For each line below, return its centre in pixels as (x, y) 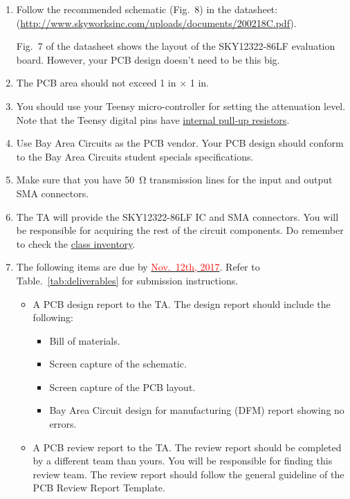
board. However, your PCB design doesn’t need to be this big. (148, 59)
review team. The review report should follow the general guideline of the (188, 474)
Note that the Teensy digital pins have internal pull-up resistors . (153, 119)
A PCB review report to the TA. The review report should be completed (187, 447)
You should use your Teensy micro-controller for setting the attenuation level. (181, 106)
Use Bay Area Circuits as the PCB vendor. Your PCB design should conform (180, 143)
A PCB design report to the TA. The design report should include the (182, 303)
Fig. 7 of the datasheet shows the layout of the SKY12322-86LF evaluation (176, 46)
